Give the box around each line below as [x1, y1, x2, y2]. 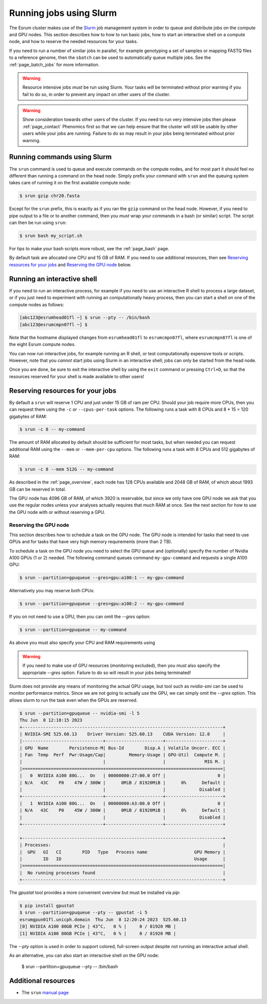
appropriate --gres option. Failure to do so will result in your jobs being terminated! [22, 669, 191, 675]
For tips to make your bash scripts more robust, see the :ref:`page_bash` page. [9, 246, 170, 252]
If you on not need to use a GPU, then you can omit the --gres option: [9, 614, 151, 619]
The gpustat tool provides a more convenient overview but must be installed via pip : [9, 890, 180, 895]
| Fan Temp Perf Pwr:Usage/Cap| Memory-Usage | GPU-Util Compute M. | [19, 752, 226, 758]
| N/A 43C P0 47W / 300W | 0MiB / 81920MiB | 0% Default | [19, 780, 226, 785]
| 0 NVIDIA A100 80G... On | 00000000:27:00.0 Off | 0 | [19, 773, 226, 779]
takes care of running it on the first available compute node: [9, 180, 131, 186]
